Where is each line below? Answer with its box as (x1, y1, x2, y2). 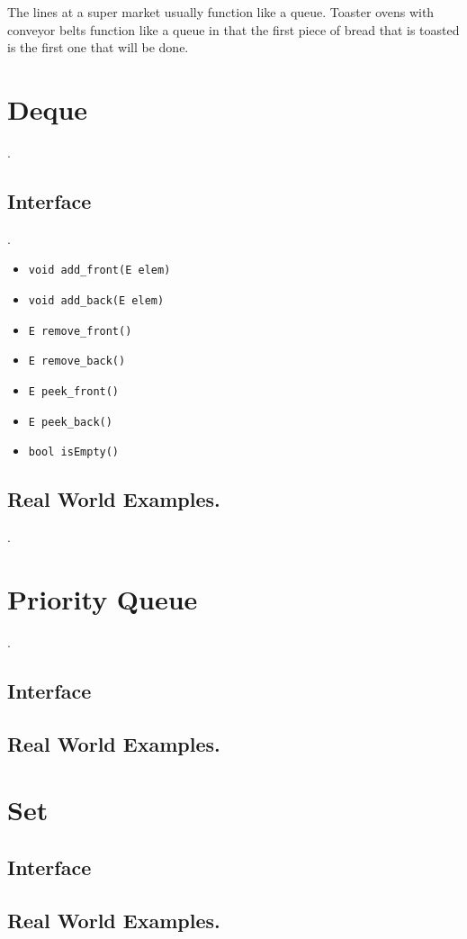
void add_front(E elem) (28, 264, 171, 277)
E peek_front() (28, 384, 120, 398)
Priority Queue (7, 580, 198, 617)
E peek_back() (28, 415, 112, 429)
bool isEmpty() (28, 446, 120, 459)
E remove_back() (28, 355, 126, 368)
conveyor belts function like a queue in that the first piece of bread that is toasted (7, 20, 460, 39)
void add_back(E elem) (28, 293, 165, 307)
